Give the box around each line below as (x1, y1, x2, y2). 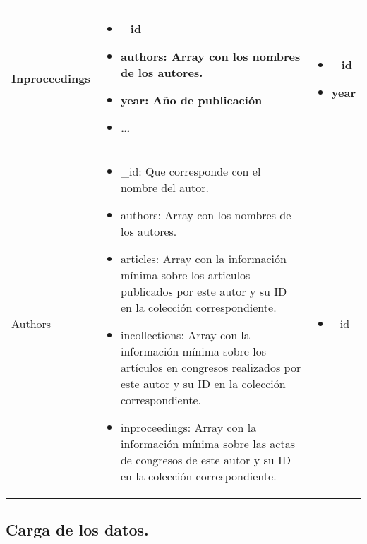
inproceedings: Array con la (120, 419, 257, 435)
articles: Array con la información (120, 250, 287, 267)
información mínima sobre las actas (120, 435, 295, 452)
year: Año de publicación (120, 92, 263, 108)
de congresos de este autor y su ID (120, 452, 291, 468)
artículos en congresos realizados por (120, 359, 301, 375)
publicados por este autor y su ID (120, 283, 287, 299)
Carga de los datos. (6, 519, 149, 540)
